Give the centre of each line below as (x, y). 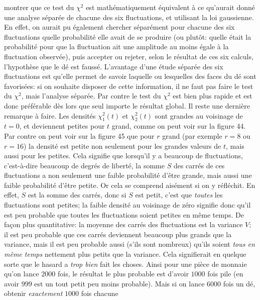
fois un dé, (239, 283)
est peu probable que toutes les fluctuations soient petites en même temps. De (124, 214)
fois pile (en (225, 274)
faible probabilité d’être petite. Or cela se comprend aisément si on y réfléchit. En (130, 185)
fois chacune (100, 293)
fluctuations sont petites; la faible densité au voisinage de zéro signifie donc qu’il (127, 205)
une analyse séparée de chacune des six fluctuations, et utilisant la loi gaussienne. (129, 17)
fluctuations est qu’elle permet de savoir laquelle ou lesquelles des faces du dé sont (130, 76)
